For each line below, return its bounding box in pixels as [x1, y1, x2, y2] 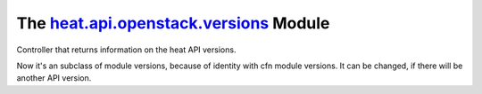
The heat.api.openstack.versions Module [16, 13, 330, 33]
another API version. [16, 73, 92, 83]
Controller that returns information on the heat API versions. [16, 44, 237, 55]
